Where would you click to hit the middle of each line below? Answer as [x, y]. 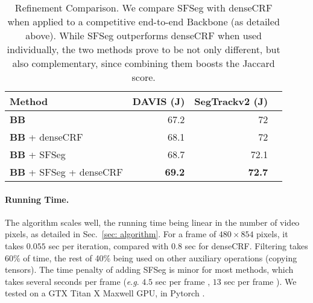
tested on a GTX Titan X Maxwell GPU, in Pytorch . [105, 293]
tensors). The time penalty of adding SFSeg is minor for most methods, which [149, 270]
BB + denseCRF [46, 137]
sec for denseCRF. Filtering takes [246, 245]
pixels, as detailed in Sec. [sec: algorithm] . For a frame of [111, 234]
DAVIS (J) [159, 101]
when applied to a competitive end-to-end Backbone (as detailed [144, 21]
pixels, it [272, 234]
